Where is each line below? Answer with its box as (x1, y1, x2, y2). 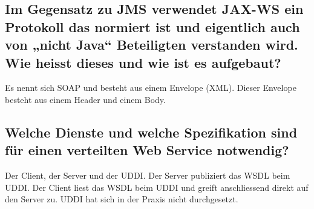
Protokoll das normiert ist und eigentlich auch (5, 17, 300, 36)
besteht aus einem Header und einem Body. (5, 93, 166, 105)
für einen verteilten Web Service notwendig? (5, 141, 289, 159)
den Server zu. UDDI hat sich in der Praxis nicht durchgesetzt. (5, 193, 238, 205)
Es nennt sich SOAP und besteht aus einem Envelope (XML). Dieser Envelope (5, 81, 296, 94)
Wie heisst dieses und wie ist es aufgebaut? (5, 53, 281, 71)
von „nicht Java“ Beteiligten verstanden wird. (5, 35, 298, 54)
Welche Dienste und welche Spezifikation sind (5, 122, 298, 141)
